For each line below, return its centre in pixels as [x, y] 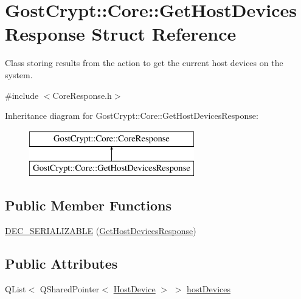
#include [22, 95]
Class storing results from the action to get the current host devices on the [144, 63]
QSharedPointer [70, 288]
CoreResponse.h [82, 95]
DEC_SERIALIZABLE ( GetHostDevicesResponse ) [101, 231]
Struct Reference [164, 34]
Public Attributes [61, 264]
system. [19, 74]
